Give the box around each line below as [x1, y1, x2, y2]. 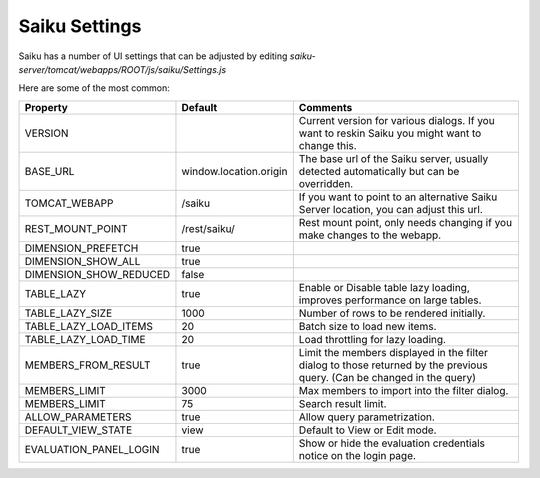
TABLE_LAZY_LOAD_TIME [24, 332, 146, 346]
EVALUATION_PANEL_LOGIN [24, 442, 160, 456]
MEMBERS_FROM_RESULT [24, 358, 151, 372]
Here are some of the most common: [18, 82, 170, 94]
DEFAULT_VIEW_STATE [24, 423, 133, 437]
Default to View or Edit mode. [298, 423, 437, 437]
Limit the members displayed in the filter [298, 345, 489, 359]
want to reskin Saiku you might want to [298, 126, 482, 140]
